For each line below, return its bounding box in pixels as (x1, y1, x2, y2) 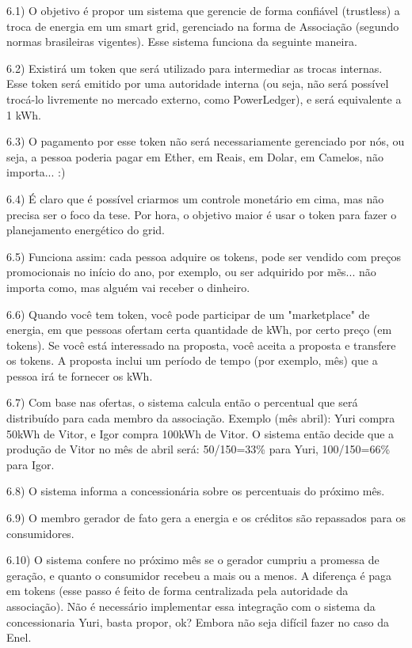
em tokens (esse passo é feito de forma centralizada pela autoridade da (6, 582, 349, 599)
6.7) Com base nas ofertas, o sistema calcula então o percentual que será (6, 394, 358, 411)
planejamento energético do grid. (6, 222, 165, 238)
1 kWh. (6, 106, 41, 123)
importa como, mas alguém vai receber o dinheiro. (6, 279, 250, 295)
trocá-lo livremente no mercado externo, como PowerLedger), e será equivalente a (6, 90, 402, 107)
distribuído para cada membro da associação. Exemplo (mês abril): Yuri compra (6, 410, 395, 426)
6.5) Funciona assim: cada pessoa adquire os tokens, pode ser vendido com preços (6, 248, 401, 264)
